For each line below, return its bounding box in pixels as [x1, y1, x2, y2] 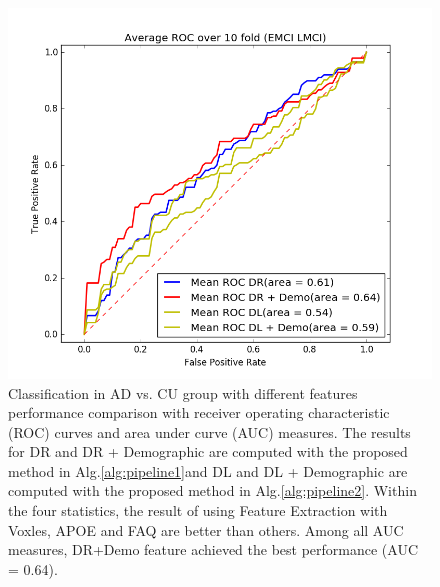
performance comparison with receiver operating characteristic [8, 402, 390, 423]
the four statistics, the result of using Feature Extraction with [8, 500, 388, 521]
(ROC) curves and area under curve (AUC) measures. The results [8, 421, 411, 442]
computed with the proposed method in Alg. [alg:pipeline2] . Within [8, 480, 417, 501]
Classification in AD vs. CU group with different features [8, 382, 358, 403]
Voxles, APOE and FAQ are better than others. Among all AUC [8, 519, 404, 540]
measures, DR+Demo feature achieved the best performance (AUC [8, 539, 419, 560]
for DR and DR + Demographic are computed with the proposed [8, 441, 408, 462]
